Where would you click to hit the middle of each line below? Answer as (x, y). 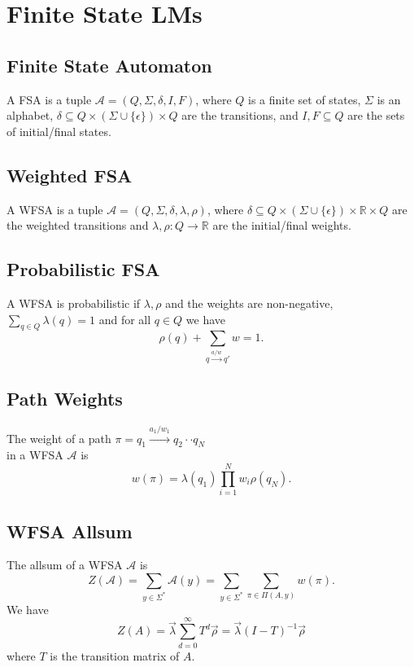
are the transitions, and (240, 115)
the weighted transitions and (78, 225)
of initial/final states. (59, 131)
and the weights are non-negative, (249, 303)
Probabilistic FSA (83, 269)
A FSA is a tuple (49, 99)
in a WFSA (35, 455)
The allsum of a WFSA (65, 565)
